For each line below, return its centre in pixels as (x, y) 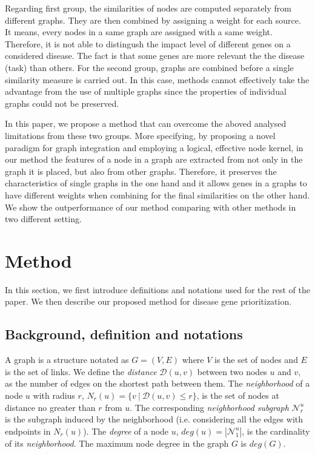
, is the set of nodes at (238, 395)
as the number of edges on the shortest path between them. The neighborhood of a (157, 383)
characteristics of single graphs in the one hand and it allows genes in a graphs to (156, 183)
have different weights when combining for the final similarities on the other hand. (157, 195)
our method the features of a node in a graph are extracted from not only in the (154, 159)
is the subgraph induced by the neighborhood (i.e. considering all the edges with (154, 419)
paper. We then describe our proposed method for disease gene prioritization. (148, 301)
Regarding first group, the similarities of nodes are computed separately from (148, 8)
